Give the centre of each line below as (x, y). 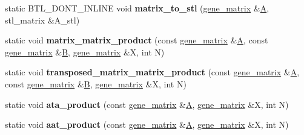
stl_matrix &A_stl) (42, 20)
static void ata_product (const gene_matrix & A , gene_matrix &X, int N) (147, 104)
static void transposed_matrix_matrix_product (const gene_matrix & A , (152, 72)
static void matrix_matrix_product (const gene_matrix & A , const (137, 40)
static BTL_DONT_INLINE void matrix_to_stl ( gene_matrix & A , (137, 8)
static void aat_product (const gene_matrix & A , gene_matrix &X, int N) (147, 124)
